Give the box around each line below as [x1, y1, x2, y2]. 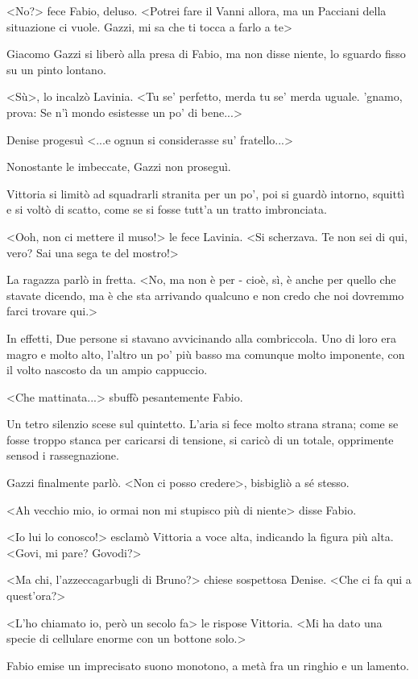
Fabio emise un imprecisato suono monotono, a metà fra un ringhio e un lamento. [6, 656, 409, 673]
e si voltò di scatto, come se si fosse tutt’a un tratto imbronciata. [6, 201, 327, 218]
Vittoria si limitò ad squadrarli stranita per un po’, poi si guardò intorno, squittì [6, 185, 405, 202]
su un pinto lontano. [6, 60, 106, 77]
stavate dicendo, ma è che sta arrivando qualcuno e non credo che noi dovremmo [6, 286, 404, 303]
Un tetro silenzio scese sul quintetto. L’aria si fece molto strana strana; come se [6, 415, 399, 432]
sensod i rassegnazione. [6, 447, 119, 464]
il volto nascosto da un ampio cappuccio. [6, 361, 208, 378]
